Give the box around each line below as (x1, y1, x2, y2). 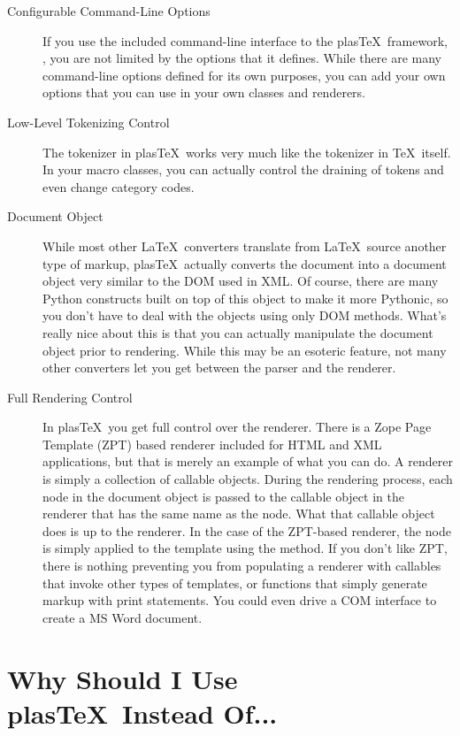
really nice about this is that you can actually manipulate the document (42, 323, 433, 341)
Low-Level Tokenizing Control (7, 112, 170, 131)
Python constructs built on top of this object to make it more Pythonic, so (42, 288, 448, 307)
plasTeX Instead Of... (7, 694, 278, 731)
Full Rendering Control (7, 387, 133, 406)
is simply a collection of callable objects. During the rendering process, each (42, 470, 453, 488)
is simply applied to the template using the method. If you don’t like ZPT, (42, 539, 448, 557)
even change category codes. (42, 177, 195, 195)
